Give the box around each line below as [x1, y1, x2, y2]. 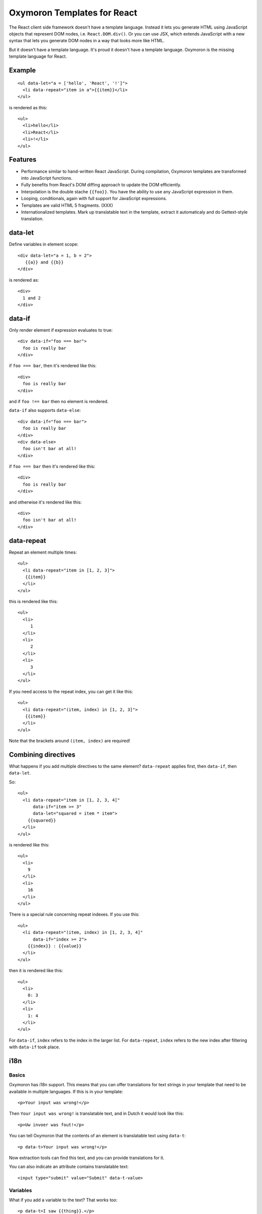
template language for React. [9, 53, 67, 59]
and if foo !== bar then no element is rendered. [9, 398, 109, 404]
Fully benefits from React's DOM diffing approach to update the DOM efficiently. [21, 182, 181, 188]
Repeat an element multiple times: [9, 549, 77, 555]
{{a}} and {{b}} [25, 259, 64, 265]
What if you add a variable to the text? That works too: [9, 1197, 117, 1203]
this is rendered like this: [9, 599, 58, 605]
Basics [9, 1071, 25, 1078]
